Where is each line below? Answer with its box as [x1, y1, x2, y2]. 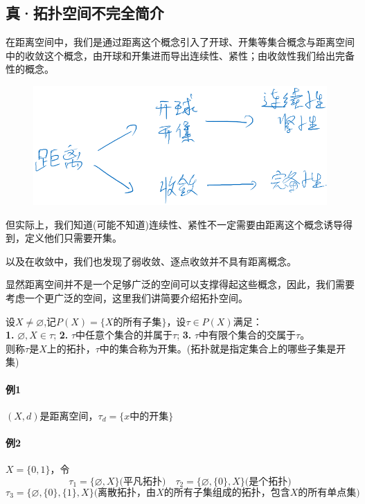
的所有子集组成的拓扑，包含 [163, 487, 290, 498]
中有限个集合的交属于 [199, 327, 296, 342]
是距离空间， [39, 408, 98, 422]
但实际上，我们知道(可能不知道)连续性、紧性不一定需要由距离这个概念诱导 [6, 217, 343, 231]
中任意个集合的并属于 [75, 327, 173, 342]
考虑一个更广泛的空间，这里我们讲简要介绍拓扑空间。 [6, 291, 248, 305]
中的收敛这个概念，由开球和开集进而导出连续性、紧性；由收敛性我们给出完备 [6, 48, 355, 62]
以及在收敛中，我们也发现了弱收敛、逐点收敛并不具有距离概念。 [6, 253, 296, 268]
